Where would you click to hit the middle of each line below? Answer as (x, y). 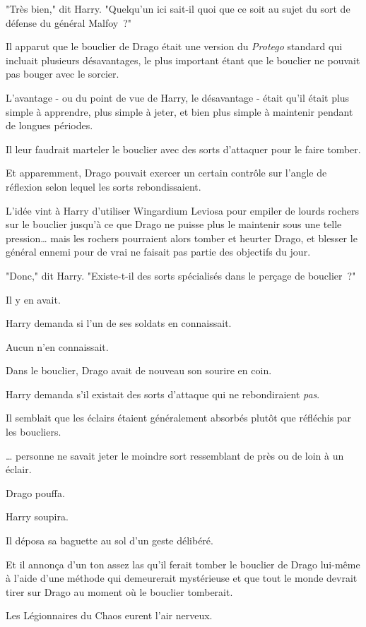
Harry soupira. (37, 516)
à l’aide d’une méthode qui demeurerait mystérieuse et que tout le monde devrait (182, 578)
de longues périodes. (49, 125)
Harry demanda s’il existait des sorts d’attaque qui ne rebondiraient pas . (163, 394)
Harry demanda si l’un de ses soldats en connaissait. (119, 323)
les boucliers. (34, 432)
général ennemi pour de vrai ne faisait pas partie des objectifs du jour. (158, 252)
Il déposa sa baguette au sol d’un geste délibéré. (110, 541)
